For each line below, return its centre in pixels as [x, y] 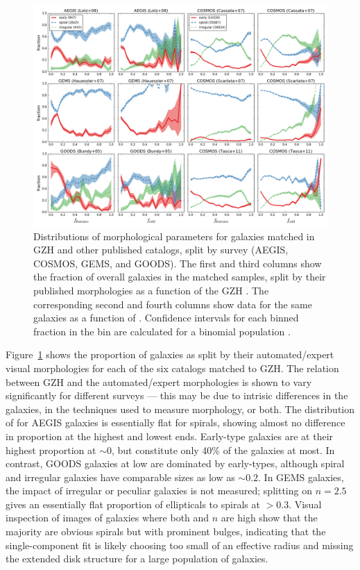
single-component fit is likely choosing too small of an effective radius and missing [180, 545]
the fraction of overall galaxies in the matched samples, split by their [180, 277]
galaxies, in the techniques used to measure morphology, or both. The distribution [180, 409]
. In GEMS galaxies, [301, 477]
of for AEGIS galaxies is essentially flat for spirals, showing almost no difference [175, 422]
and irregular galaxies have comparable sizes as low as [120, 477]
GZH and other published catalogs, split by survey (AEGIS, [161, 250]
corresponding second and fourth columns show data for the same [173, 304]
